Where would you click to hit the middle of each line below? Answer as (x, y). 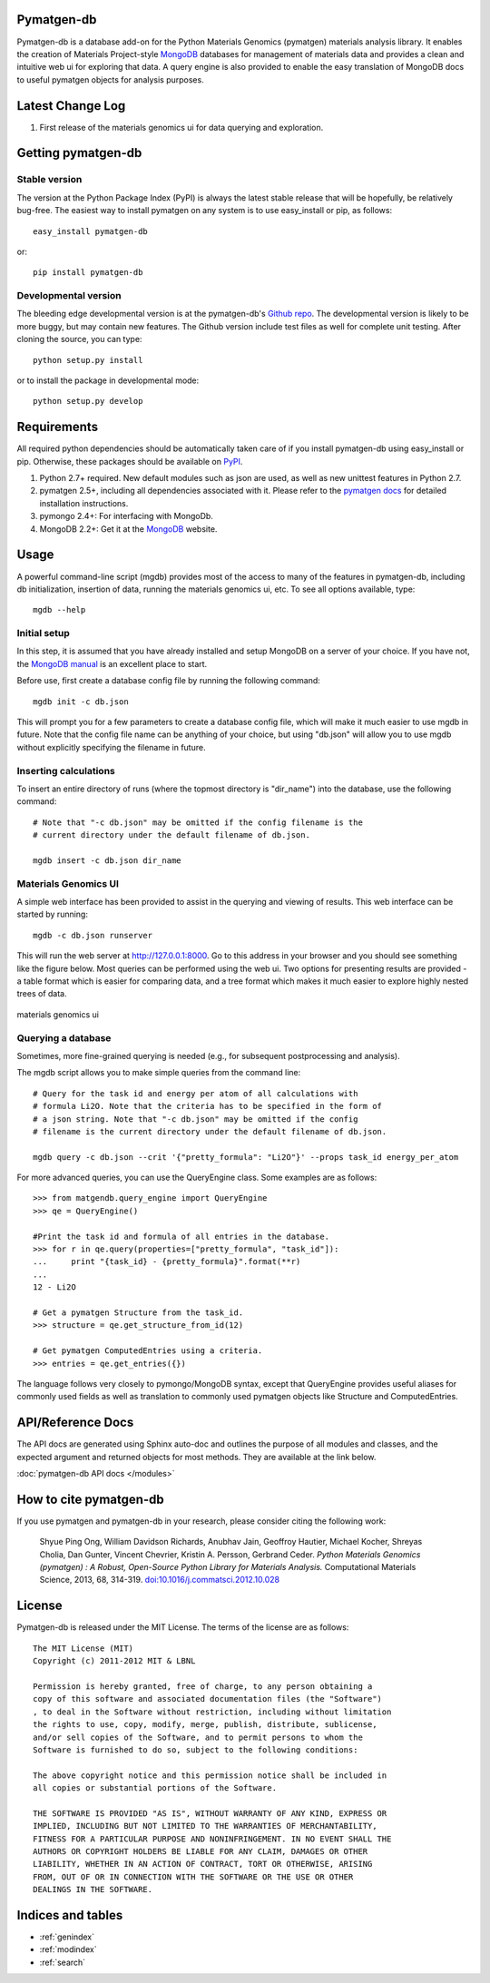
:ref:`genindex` (67, 1937)
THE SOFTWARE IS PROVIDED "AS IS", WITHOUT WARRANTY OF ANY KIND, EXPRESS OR (210, 1813)
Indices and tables (70, 1915)
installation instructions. (84, 503)
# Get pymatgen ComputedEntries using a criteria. (148, 1351)
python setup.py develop (88, 401)
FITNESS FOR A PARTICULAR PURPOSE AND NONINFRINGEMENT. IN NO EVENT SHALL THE (212, 1839)
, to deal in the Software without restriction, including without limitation (212, 1712)
